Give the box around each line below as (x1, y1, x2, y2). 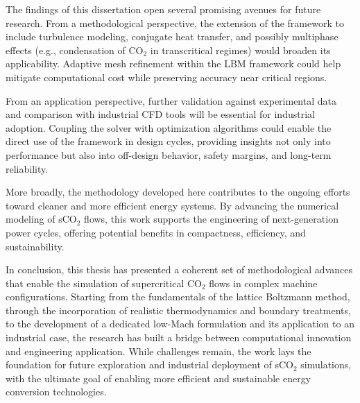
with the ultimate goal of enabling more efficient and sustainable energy (6, 370, 311, 385)
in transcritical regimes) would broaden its (150, 42, 331, 57)
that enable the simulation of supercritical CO (6, 275, 202, 290)
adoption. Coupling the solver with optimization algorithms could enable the (6, 120, 332, 135)
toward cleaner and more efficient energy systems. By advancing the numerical (6, 198, 339, 212)
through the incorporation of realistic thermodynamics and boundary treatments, (6, 302, 351, 317)
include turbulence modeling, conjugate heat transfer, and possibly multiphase (6, 29, 338, 44)
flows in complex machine (209, 275, 318, 290)
